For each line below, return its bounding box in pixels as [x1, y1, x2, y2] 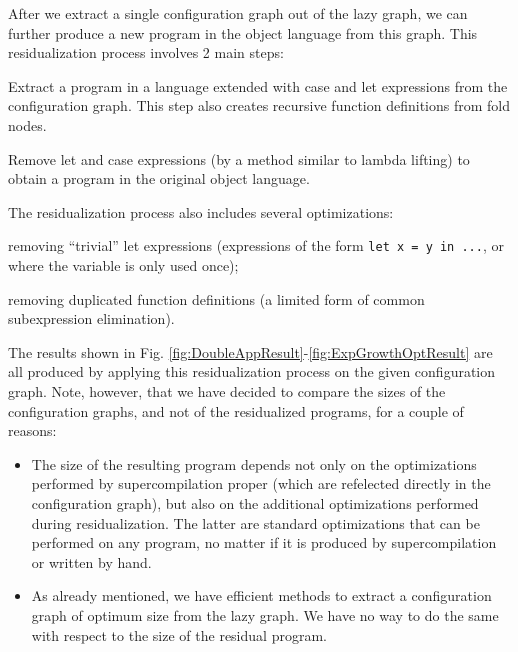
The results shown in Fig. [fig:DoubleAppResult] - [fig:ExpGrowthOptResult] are [8, 341, 493, 362]
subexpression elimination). [8, 308, 175, 329]
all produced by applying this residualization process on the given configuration [8, 361, 496, 382]
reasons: [8, 420, 57, 441]
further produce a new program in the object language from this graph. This [8, 22, 478, 43]
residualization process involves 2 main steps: [8, 42, 284, 63]
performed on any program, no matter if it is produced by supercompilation [31, 532, 497, 553]
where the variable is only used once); [8, 255, 239, 275]
